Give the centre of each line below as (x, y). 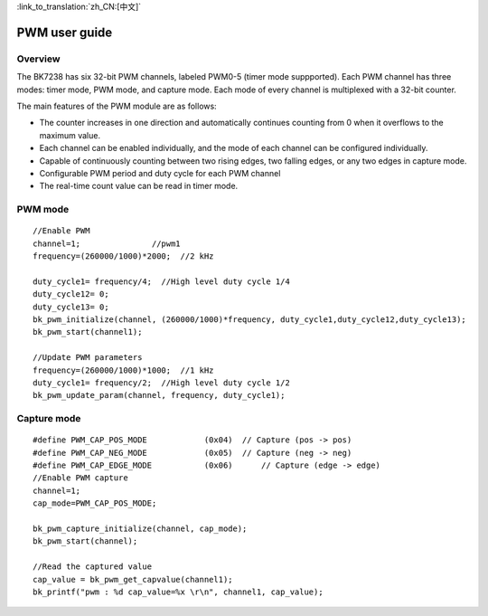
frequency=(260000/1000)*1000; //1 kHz (123, 370)
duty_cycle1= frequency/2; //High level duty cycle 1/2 (162, 383)
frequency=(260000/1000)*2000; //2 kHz (123, 256)
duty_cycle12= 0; (71, 294)
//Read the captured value (93, 567)
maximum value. (70, 135)
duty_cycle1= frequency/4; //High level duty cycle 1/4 (162, 281)
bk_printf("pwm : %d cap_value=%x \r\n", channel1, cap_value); (178, 592)
